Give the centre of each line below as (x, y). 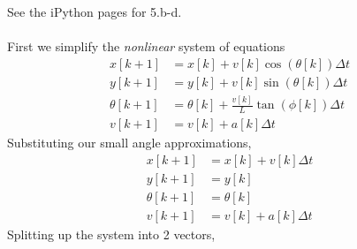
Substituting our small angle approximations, (129, 143)
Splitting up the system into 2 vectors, (111, 234)
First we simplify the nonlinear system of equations (146, 46)
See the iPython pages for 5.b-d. (95, 11)
